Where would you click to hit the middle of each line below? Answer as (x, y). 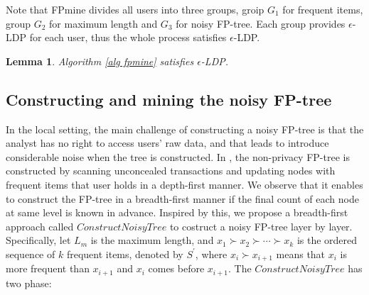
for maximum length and (103, 23)
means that (301, 254)
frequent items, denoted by (125, 254)
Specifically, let (38, 240)
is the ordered (327, 240)
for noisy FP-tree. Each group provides (261, 23)
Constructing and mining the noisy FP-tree (169, 99)
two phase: (29, 283)
